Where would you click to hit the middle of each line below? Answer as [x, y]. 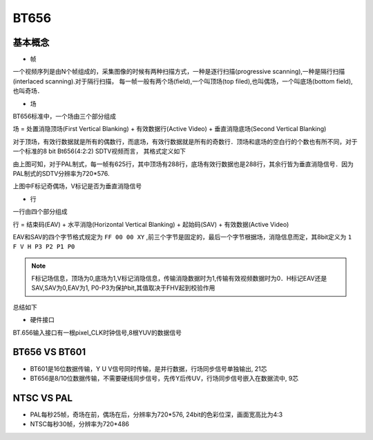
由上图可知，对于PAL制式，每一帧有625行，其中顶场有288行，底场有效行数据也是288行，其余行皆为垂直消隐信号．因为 [183, 164]
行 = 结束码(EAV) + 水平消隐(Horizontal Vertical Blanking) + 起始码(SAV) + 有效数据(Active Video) [151, 224]
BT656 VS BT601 [49, 352]
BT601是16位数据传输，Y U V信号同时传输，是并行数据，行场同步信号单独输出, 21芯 [149, 368]
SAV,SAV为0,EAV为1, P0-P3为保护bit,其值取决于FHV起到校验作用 [123, 288]
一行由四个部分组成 [40, 212]
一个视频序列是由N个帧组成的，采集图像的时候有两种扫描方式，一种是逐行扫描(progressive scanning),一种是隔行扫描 [179, 72]
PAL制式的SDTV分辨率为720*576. [61, 173]
